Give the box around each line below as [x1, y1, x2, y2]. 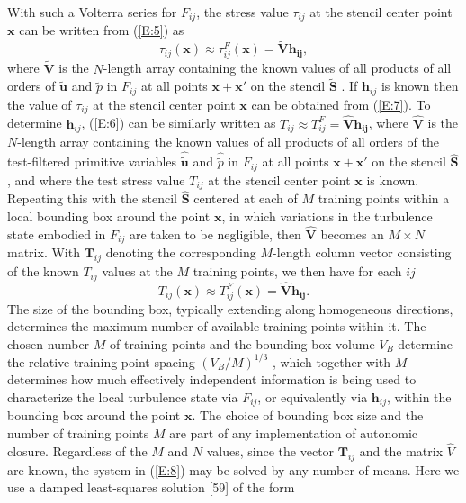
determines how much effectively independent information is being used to [7, 370, 417, 389]
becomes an [320, 224, 384, 243]
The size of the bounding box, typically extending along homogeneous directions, [7, 299, 453, 318]
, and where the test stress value [7, 170, 185, 189]
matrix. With [7, 243, 80, 262]
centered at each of [193, 189, 298, 208]
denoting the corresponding [105, 243, 256, 262]
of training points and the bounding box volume [110, 334, 375, 353]
